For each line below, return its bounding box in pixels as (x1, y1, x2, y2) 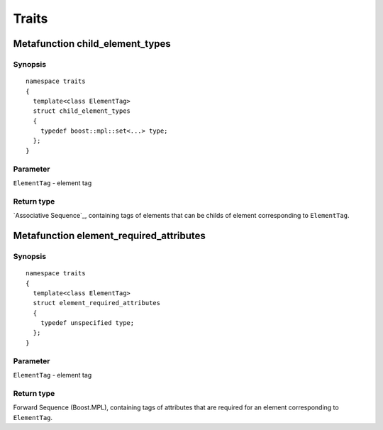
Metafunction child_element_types (13, 38, 172, 50)
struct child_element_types (33, 107, 131, 115)
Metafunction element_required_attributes (13, 229, 206, 241)
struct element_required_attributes (33, 299, 161, 307)
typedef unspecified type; (40, 319, 135, 327)
